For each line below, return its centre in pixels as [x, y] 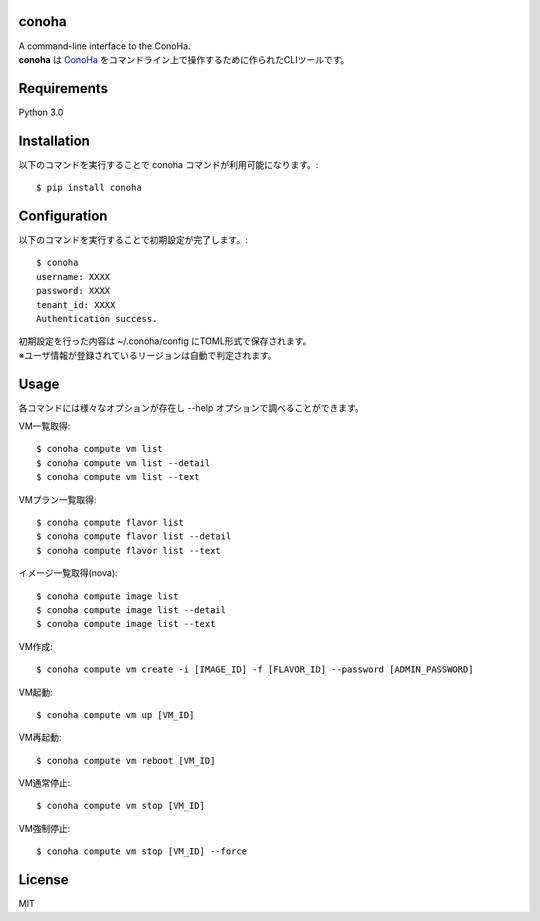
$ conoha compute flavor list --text [129, 550]
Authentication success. [97, 318]
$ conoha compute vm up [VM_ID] [115, 714]
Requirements [63, 88]
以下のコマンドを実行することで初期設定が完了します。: [133, 240]
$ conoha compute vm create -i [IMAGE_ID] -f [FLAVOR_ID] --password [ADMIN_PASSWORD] [255, 669]
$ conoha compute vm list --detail [123, 463]
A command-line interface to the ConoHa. [104, 46]
